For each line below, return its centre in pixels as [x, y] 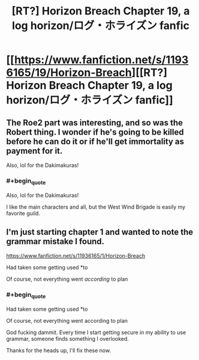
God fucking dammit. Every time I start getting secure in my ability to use [96, 332]
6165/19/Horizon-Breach [69, 73]
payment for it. [34, 151]
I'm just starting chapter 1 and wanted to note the [100, 232]
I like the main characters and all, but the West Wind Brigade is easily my [96, 207]
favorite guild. [23, 213]
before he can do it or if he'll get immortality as [95, 142]
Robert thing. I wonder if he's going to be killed [95, 132]
